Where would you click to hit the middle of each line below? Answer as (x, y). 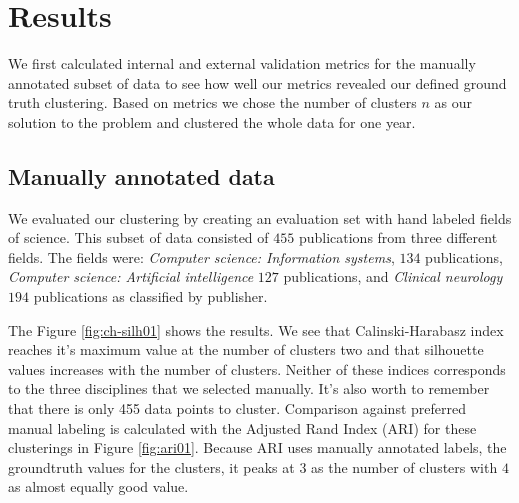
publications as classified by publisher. (150, 296)
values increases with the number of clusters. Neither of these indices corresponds (257, 368)
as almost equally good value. (98, 486)
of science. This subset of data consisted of (138, 237)
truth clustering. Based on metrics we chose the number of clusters (212, 102)
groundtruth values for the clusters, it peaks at (151, 466)
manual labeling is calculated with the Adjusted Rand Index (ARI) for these (242, 427)
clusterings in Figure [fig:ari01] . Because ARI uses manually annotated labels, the (257, 447)
